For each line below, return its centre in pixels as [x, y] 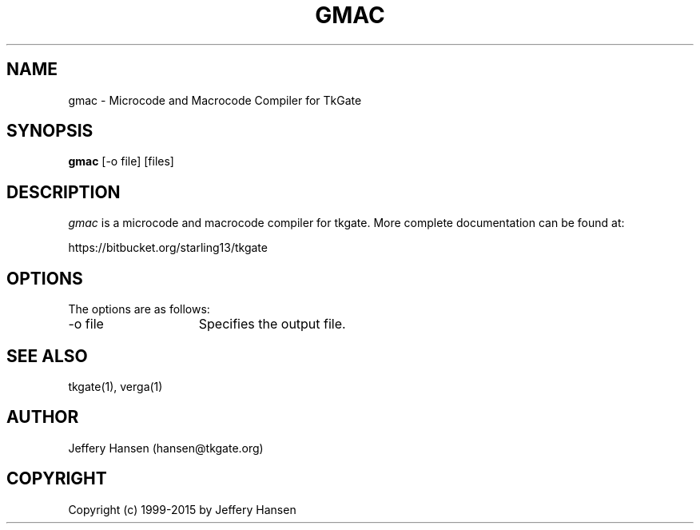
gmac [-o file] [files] [121, 161]
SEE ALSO [47, 356]
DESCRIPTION [64, 192]
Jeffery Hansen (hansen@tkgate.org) [166, 448]
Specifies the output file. [272, 324]
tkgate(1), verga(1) [115, 386]
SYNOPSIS [50, 131]
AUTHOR [43, 417]
